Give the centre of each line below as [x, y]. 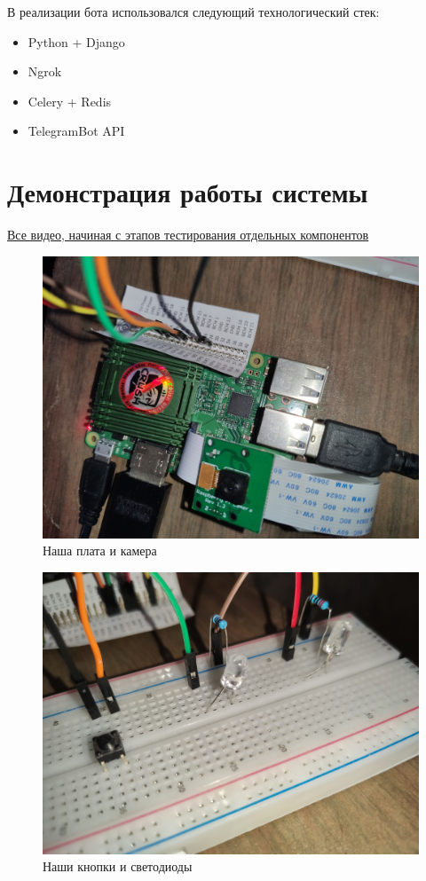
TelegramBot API [76, 131]
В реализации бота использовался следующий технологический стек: [193, 12]
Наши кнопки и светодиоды [118, 866]
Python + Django [76, 41]
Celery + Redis [70, 101]
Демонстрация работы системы [188, 192]
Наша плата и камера [100, 551]
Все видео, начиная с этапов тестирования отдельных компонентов [188, 235]
